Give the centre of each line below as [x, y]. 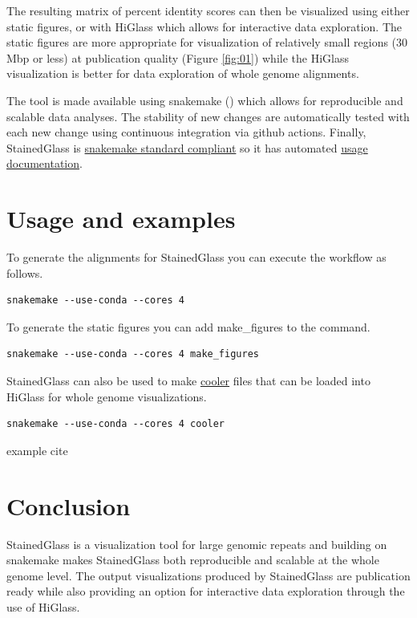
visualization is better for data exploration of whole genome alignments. [183, 73]
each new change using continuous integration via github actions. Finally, [186, 132]
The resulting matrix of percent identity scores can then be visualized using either [208, 10]
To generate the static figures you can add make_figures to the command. [188, 326]
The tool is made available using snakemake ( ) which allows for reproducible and [205, 100]
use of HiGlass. [43, 606]
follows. [25, 272]
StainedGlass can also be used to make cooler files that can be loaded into [188, 381]
